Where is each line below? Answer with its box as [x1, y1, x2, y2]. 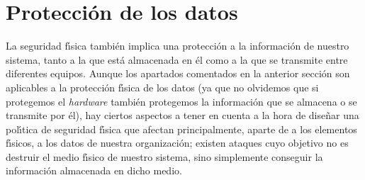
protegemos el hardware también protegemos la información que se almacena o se [6, 94, 357, 108]
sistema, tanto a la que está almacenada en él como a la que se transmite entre [6, 52, 348, 67]
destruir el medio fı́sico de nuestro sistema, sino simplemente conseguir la [6, 149, 323, 164]
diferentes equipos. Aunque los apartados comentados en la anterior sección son [6, 66, 350, 81]
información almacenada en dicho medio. [6, 163, 182, 178]
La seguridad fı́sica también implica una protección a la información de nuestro [6, 38, 349, 53]
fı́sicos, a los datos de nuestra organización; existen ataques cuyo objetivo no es [6, 135, 349, 150]
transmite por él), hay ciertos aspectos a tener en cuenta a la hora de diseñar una [6, 108, 359, 123]
